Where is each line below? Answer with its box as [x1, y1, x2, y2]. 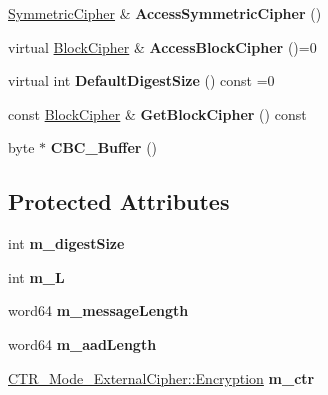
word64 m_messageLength [8, 300, 189, 321]
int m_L [8, 266, 65, 287]
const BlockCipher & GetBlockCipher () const [8, 103, 307, 124]
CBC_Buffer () [50, 137, 158, 158]
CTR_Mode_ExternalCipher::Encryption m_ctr [8, 367, 315, 388]
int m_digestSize [8, 233, 125, 254]
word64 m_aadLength [8, 333, 157, 354]
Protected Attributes [8, 186, 230, 217]
